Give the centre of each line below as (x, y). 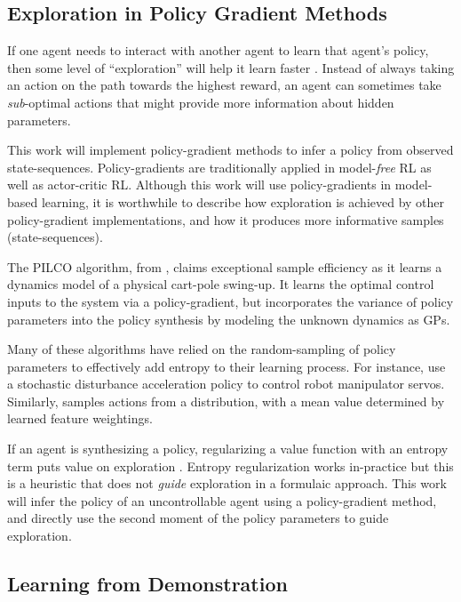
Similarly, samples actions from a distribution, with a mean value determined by (226, 401)
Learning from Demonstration (147, 584)
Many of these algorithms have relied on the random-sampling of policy (202, 349)
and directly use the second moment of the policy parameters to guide (198, 518)
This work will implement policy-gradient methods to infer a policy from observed (230, 150)
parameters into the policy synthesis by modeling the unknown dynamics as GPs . (229, 319)
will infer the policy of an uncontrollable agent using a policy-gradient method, (222, 500)
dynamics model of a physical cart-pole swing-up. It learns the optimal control (221, 284)
